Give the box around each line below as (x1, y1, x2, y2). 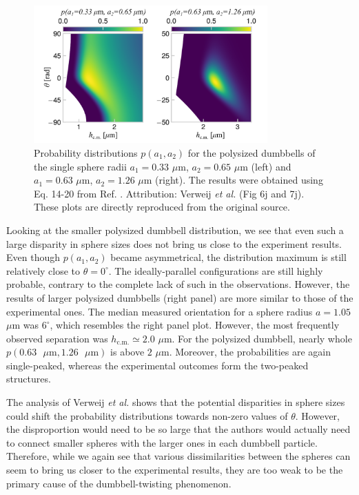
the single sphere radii (34, 159, 127, 173)
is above (110, 344, 145, 359)
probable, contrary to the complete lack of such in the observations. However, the (6, 277, 350, 291)
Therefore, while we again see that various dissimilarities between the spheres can (6, 449, 351, 463)
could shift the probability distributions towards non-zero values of (6, 408, 288, 423)
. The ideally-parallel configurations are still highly (108, 263, 323, 278)
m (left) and (240, 159, 291, 173)
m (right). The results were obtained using (143, 173, 323, 187)
